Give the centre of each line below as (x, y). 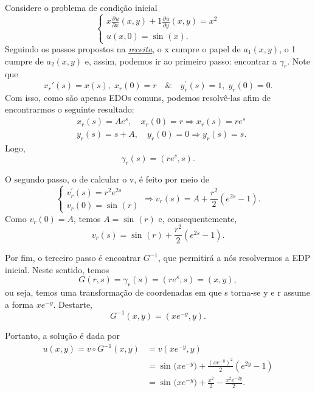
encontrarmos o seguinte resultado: (70, 109)
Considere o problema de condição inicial (81, 7)
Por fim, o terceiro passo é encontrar (73, 258)
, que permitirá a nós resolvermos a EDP (234, 258)
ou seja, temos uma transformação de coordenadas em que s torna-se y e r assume (157, 292)
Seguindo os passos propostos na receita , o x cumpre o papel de (123, 49)
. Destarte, (73, 304)
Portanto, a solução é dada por (62, 335)
